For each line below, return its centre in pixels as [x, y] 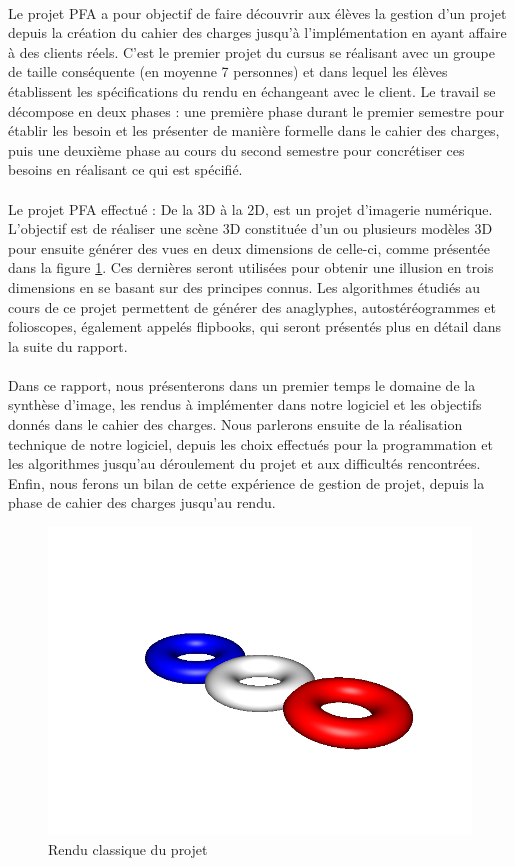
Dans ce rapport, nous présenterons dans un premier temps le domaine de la [242, 384]
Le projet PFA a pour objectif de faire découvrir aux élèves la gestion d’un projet [257, 12]
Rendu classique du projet [128, 848]
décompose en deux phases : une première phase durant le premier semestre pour [256, 110]
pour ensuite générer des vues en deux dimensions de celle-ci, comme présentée [249, 247]
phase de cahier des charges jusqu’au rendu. [142, 502]
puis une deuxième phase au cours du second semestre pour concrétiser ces [236, 149]
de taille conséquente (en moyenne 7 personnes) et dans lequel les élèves [228, 71]
